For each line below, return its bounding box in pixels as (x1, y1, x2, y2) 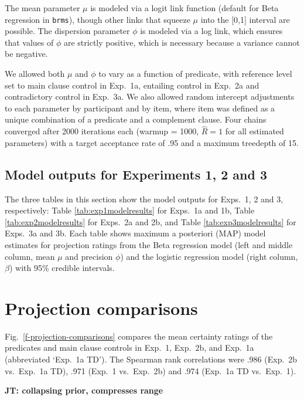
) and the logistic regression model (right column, (120, 250, 298, 262)
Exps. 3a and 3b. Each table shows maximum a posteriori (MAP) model (5, 227, 266, 239)
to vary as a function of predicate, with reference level (98, 67, 292, 80)
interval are (249, 13, 290, 25)
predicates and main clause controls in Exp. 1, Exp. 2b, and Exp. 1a (5, 341, 254, 354)
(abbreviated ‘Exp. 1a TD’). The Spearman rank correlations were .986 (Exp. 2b (5, 353, 298, 365)
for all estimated (225, 125, 284, 137)
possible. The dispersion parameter (5, 25, 130, 37)
